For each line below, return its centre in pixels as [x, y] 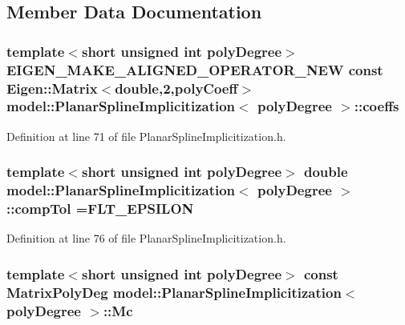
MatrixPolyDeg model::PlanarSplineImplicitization [174, 292]
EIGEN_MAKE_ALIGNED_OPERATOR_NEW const [195, 69]
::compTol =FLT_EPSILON [100, 209]
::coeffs [377, 106]
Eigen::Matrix [52, 88]
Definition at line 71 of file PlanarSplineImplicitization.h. [146, 136]
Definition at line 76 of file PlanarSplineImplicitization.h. [146, 238]
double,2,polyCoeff [176, 88]
